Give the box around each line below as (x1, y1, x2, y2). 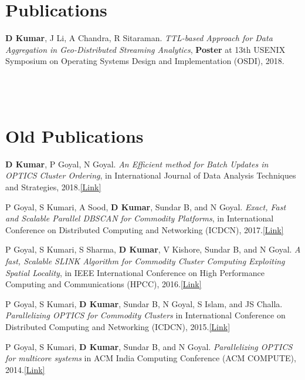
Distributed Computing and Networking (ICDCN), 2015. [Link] (5, 320, 231, 332)
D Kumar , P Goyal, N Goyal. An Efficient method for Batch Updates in (5, 157, 269, 170)
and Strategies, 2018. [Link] (5, 181, 101, 193)
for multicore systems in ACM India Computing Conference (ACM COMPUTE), (5, 352, 296, 364)
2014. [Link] (5, 363, 45, 375)
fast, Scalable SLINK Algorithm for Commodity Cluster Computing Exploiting (5, 254, 285, 267)
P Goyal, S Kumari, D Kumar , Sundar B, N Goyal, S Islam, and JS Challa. (5, 297, 283, 310)
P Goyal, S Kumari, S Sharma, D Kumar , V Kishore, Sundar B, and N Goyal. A (5, 243, 301, 255)
